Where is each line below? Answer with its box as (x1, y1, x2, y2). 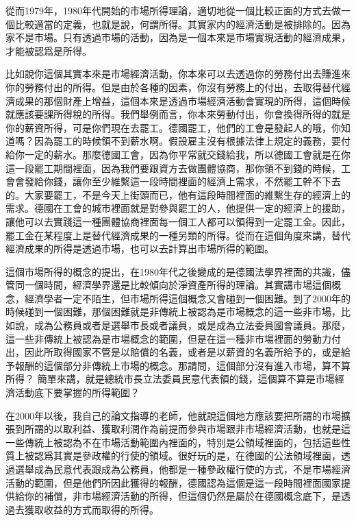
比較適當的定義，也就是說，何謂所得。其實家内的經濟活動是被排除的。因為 (14, 16, 351, 31)
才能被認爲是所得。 (5, 43, 92, 58)
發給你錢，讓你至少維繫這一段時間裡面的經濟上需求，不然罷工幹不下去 (24, 174, 341, 189)
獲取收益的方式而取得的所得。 (24, 502, 159, 516)
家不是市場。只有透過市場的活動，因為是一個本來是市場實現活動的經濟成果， (5, 30, 351, 45)
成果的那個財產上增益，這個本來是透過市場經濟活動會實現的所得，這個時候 (14, 93, 351, 108)
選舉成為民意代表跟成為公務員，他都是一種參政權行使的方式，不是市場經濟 (14, 462, 351, 476)
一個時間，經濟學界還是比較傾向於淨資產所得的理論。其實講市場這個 (24, 278, 331, 292)
